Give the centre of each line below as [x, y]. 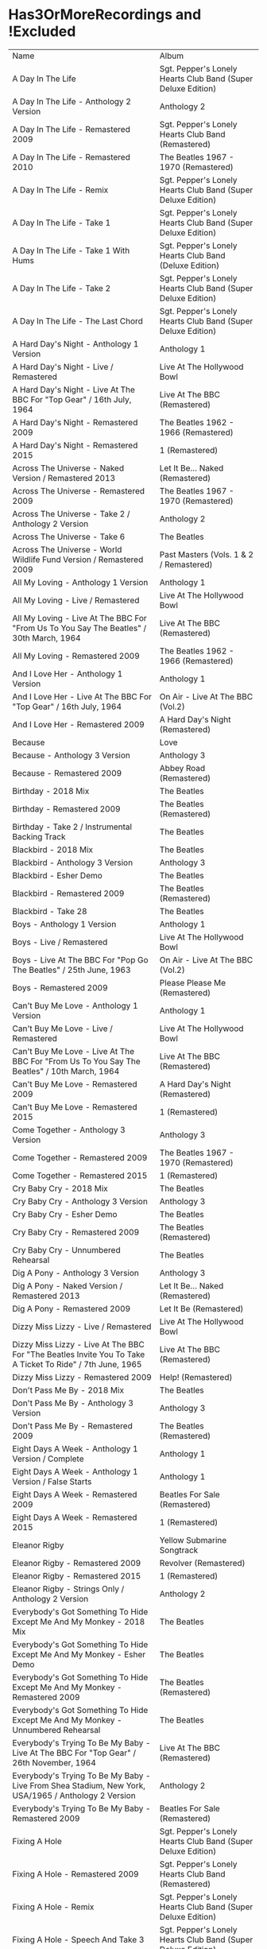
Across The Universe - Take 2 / [71, 513]
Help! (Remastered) [196, 1377]
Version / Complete [48, 1459]
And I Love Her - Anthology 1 [68, 673]
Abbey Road [182, 768]
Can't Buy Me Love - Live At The [74, 1051]
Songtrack [179, 1550]
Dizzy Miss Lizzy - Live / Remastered [82, 1327]
